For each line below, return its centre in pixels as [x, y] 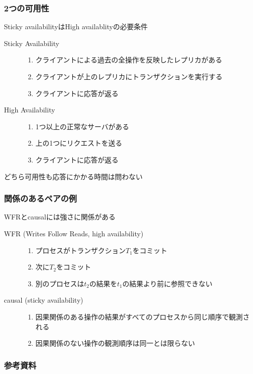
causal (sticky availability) [44, 300]
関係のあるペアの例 [41, 198]
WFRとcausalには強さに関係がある [60, 217]
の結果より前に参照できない [168, 283]
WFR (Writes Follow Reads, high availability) [74, 233]
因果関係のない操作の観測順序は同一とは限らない [115, 343]
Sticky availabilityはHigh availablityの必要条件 [76, 27]
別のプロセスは [60, 283]
